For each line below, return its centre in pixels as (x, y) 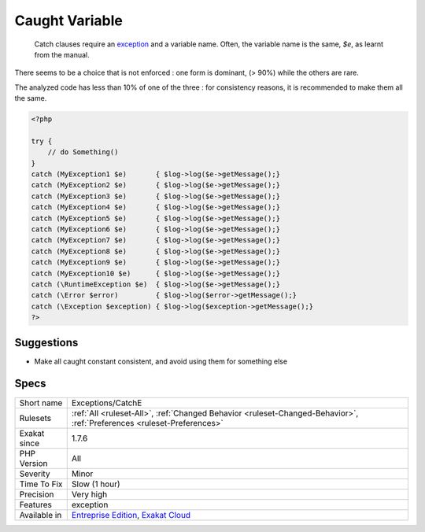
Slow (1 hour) (96, 484)
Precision (37, 494)
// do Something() (83, 152)
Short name (41, 403)
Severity (35, 474)
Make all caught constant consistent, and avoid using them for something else (161, 361)
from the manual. (62, 54)
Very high (89, 494)
